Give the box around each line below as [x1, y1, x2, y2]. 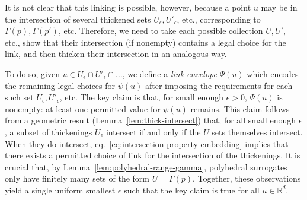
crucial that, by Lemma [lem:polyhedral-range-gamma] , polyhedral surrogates [5, 160, 287, 173]
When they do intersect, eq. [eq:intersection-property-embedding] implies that [5, 137, 289, 150]
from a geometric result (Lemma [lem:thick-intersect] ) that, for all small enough [5, 114, 296, 126]
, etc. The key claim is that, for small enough [59, 91, 223, 103]
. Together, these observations [193, 172, 301, 185]
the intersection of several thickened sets [5, 12, 151, 25]
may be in [261, 1, 298, 13]
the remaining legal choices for [5, 79, 116, 91]
